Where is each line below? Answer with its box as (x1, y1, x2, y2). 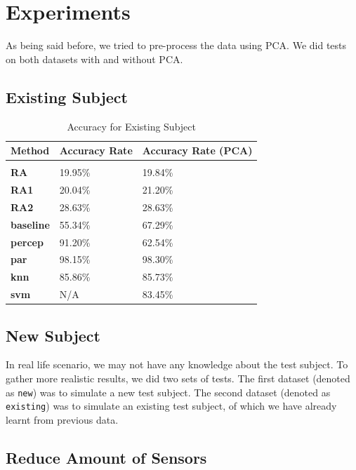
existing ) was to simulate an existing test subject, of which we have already (6, 398, 337, 413)
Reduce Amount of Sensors (6, 446, 207, 468)
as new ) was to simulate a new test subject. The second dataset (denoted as (6, 384, 331, 399)
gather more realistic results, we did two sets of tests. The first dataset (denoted (6, 371, 350, 385)
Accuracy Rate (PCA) (142, 143, 253, 158)
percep (11, 234, 44, 249)
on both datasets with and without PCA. (6, 51, 183, 66)
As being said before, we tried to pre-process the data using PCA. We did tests (6, 38, 347, 53)
